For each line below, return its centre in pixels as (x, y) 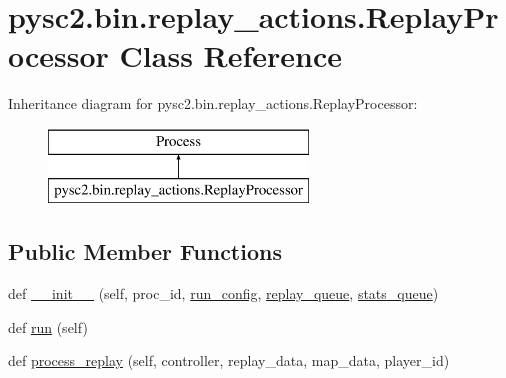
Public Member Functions (145, 251)
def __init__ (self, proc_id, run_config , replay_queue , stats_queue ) (223, 293)
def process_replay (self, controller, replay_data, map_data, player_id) (229, 360)
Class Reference (231, 55)
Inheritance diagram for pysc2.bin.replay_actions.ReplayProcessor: (213, 103)
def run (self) (48, 326)
